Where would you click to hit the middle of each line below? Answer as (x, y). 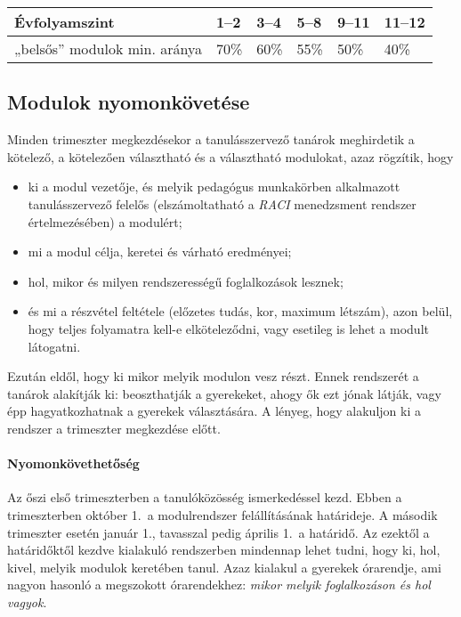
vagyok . (27, 601)
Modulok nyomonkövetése (129, 102)
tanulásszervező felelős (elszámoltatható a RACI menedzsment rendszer (222, 203)
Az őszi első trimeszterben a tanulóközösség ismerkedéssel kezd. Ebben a (205, 497)
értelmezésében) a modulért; (105, 221)
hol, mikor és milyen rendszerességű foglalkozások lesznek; (186, 281)
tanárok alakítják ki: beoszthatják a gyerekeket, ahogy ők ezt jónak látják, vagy (224, 393)
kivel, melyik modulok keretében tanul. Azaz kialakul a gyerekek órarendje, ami (224, 567)
